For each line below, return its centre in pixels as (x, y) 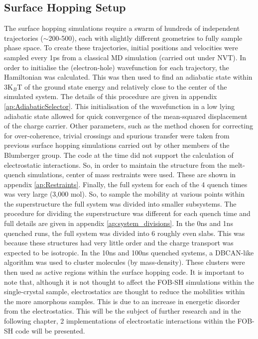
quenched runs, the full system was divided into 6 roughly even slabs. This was (125, 233)
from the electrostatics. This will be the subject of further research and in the (123, 311)
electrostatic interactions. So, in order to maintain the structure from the (116, 165)
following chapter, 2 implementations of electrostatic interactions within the (120, 321)
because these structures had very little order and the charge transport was (119, 243)
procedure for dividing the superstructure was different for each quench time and (127, 213)
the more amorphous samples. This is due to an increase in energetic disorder (122, 301)
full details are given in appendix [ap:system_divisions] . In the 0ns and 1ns (119, 223)
